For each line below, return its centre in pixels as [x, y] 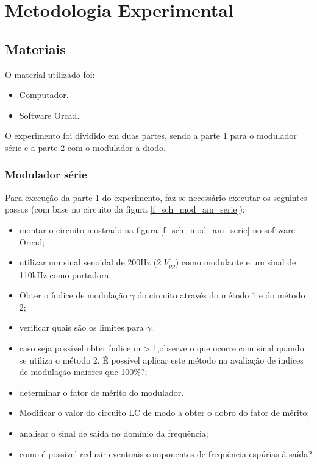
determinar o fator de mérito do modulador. [102, 392]
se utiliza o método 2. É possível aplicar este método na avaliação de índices [161, 360]
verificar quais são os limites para [81, 327]
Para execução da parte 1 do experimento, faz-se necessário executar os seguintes [156, 197]
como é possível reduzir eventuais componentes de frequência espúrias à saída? [166, 453]
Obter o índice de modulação [73, 295]
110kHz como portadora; [65, 274]
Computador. [44, 95]
